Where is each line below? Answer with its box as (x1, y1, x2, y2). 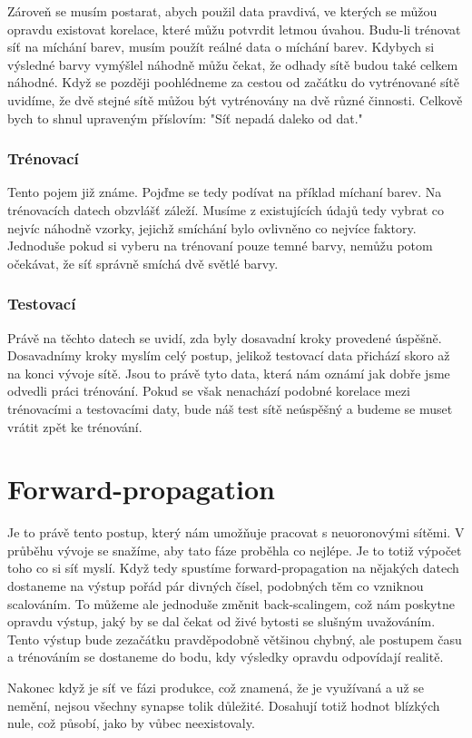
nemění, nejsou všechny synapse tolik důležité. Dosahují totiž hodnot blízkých (7, 695, 440, 714)
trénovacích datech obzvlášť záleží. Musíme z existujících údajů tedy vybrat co (7, 200, 444, 219)
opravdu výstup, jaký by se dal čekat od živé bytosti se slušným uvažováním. (7, 612, 436, 631)
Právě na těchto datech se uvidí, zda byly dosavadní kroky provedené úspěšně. (7, 328, 442, 347)
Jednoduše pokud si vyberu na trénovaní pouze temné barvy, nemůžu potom (7, 236, 433, 255)
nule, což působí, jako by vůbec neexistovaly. (7, 713, 255, 733)
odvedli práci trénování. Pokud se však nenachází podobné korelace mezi (7, 381, 410, 400)
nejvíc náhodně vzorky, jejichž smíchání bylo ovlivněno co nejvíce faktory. (7, 218, 417, 237)
